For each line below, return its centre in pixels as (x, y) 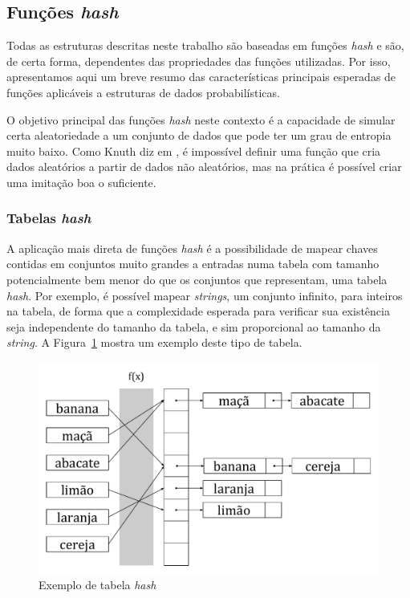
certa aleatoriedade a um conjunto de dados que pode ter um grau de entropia (199, 135)
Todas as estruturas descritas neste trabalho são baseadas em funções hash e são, (205, 45)
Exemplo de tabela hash (97, 584)
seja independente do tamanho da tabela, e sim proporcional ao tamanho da (194, 326)
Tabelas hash (49, 218)
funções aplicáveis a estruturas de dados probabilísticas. (143, 92)
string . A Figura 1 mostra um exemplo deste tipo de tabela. (154, 342)
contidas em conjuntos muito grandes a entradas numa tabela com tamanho (193, 264)
